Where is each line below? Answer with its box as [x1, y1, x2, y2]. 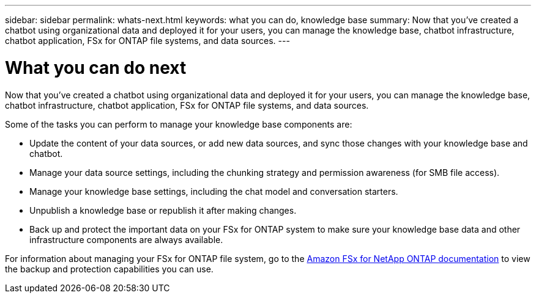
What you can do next [5, 57, 187, 78]
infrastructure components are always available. [29, 234, 223, 245]
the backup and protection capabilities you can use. [5, 263, 214, 274]
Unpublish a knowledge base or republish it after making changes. [29, 205, 297, 216]
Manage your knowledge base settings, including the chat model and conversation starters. [29, 186, 398, 197]
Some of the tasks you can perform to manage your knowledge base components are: [5, 118, 352, 129]
